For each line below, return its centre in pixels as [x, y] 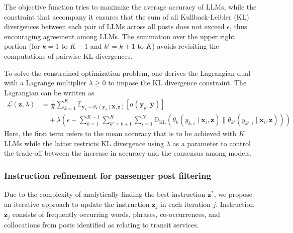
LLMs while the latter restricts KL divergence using [84, 143]
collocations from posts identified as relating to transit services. [102, 224]
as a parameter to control [212, 143]
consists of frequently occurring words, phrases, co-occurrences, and [116, 214]
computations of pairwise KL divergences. [68, 55]
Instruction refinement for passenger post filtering [108, 175]
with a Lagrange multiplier [45, 83]
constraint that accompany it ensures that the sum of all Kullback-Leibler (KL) [127, 16]
